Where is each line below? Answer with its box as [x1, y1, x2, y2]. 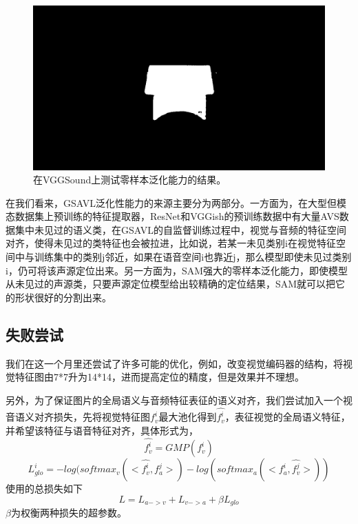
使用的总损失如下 [6, 481, 83, 496]
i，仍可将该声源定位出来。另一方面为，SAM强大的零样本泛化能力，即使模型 [6, 263, 348, 277]
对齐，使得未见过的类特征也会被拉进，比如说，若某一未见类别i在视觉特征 [6, 236, 336, 250]
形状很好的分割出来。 [14, 290, 112, 304]
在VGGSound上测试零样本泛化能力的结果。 [33, 172, 227, 187]
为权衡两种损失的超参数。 [10, 505, 127, 520]
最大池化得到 [158, 410, 217, 424]
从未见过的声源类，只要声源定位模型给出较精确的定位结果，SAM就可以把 [6, 276, 336, 291]
